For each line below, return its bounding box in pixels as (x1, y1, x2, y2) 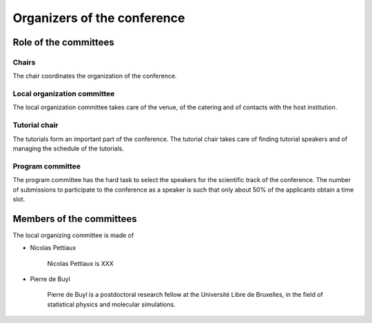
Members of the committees (12, 213, 137, 225)
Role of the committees (12, 36, 115, 48)
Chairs (12, 57, 36, 67)
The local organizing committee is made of (12, 231, 134, 239)
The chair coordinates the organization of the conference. (12, 72, 177, 80)
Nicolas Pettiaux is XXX (47, 259, 114, 267)
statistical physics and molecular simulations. (47, 300, 176, 309)
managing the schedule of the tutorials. (12, 144, 124, 153)
